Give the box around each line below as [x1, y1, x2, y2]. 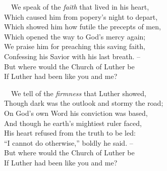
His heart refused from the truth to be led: [4, 127, 136, 138]
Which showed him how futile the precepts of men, [4, 21, 161, 32]
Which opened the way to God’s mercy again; [4, 31, 146, 41]
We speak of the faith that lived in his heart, [11, 2, 149, 12]
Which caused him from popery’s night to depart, [4, 11, 158, 22]
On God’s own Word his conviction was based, [4, 107, 148, 118]
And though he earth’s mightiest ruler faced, [4, 117, 142, 128]
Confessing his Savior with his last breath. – [4, 51, 140, 61]
